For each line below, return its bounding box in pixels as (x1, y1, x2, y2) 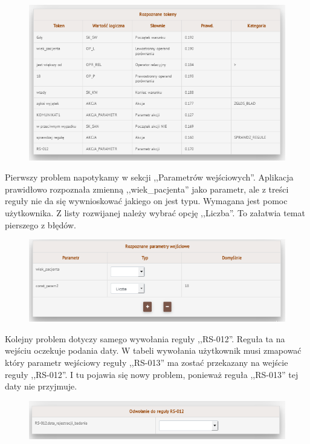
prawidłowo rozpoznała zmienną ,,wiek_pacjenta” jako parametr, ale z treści (5, 182, 289, 195)
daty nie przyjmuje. (5, 380, 77, 393)
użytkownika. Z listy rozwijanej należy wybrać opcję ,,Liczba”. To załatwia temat (5, 206, 305, 219)
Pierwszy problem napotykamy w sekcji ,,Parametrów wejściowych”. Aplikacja (5, 171, 294, 184)
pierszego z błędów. (5, 218, 76, 231)
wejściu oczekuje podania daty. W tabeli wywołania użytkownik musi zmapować (5, 344, 302, 357)
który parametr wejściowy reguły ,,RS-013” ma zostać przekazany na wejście (5, 356, 288, 369)
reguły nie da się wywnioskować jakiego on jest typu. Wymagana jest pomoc (5, 194, 288, 207)
